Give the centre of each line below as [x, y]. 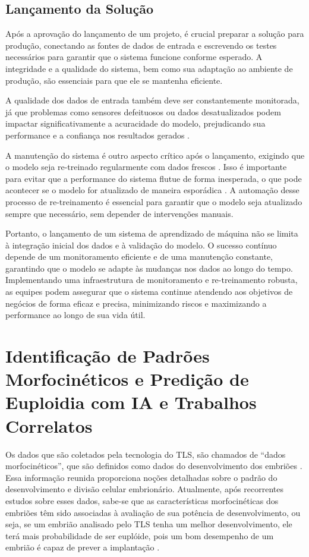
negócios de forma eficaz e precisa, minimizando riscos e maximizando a [136, 303]
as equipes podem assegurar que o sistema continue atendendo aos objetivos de [149, 292]
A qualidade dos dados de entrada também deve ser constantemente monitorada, [152, 100]
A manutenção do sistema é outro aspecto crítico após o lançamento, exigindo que [155, 155]
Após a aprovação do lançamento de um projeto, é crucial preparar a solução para [155, 34]
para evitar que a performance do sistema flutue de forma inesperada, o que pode [154, 178]
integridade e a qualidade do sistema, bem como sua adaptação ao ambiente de [149, 68]
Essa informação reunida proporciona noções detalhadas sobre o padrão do [141, 477]
